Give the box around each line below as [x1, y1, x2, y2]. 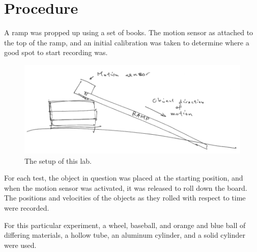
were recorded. [4, 202, 49, 213]
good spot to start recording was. [4, 47, 108, 58]
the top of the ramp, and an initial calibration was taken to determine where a [4, 37, 249, 47]
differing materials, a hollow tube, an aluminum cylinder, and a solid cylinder [4, 230, 246, 240]
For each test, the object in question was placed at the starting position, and [4, 172, 243, 183]
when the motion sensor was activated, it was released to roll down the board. [4, 182, 247, 193]
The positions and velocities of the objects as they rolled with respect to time [4, 192, 246, 203]
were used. [4, 239, 37, 250]
